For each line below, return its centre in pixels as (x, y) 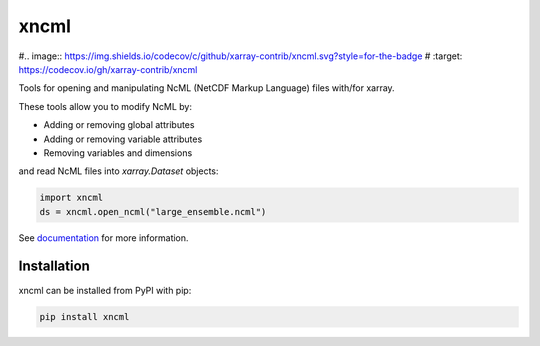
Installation (54, 266)
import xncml (71, 198)
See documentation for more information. (103, 237)
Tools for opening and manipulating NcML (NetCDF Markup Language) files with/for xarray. (206, 88)
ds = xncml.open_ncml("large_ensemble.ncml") (153, 211)
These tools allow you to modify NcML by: (105, 106)
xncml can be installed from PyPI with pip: (105, 290)
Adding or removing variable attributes (123, 139)
